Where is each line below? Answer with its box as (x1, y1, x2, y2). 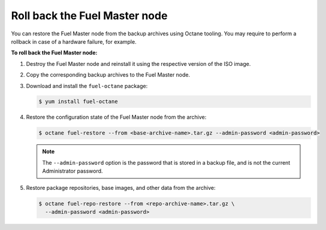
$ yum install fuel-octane (38, 98, 118, 105)
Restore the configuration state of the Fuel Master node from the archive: (26, 114, 207, 121)
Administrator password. (42, 168, 103, 175)
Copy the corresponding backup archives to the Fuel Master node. (26, 71, 191, 78)
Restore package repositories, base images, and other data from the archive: (26, 184, 216, 191)
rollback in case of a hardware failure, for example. (11, 38, 137, 45)
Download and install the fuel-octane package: (26, 82, 148, 89)
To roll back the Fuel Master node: (11, 49, 98, 56)
